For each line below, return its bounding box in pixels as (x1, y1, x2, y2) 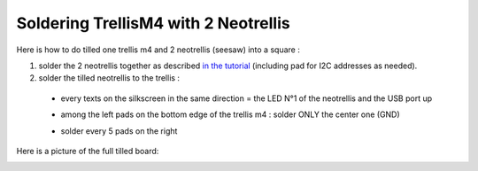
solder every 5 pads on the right (60, 125, 178, 136)
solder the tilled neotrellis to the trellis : (38, 73, 181, 83)
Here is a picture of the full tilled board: (16, 145, 159, 156)
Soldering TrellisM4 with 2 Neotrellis (16, 13, 291, 33)
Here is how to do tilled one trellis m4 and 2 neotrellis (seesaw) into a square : (16, 44, 300, 55)
